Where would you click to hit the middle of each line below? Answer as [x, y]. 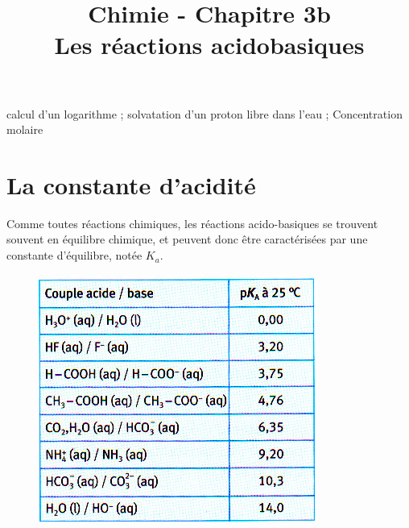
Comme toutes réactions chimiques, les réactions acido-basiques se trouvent [192, 223]
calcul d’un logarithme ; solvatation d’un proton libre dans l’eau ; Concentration [204, 113]
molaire [25, 129]
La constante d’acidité [131, 184]
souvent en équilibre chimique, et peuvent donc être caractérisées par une [187, 239]
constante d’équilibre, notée [74, 255]
